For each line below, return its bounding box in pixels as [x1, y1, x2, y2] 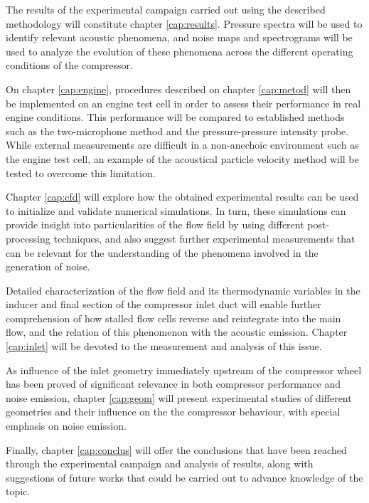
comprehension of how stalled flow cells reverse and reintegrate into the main [6, 310, 341, 325]
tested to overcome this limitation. [6, 165, 156, 180]
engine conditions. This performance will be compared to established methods [6, 110, 345, 125]
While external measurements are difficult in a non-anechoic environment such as [6, 137, 359, 152]
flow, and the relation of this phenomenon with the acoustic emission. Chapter [6, 324, 348, 339]
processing [6, 231, 50, 245]
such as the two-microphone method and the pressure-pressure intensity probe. [6, 123, 349, 138]
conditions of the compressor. [6, 58, 133, 73]
